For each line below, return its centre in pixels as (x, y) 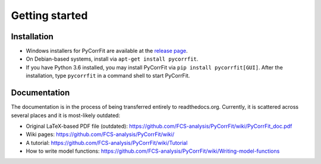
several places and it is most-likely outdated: (66, 115)
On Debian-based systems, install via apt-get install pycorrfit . (112, 59)
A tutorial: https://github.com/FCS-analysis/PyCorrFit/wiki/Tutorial (107, 143)
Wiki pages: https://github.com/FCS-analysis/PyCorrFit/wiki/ (100, 134)
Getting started (49, 15)
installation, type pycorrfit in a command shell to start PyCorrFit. (108, 76)
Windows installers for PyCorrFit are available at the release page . (107, 51)
